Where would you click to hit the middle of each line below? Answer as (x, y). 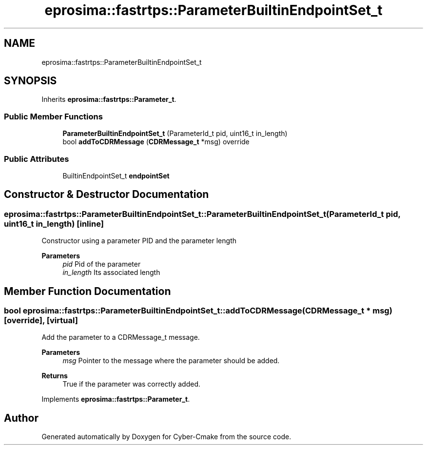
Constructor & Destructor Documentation (107, 195)
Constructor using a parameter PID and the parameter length (139, 241)
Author (21, 418)
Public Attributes (37, 159)
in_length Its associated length (111, 273)
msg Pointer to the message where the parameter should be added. (171, 361)
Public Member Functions (53, 116)
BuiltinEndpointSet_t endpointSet (116, 176)
